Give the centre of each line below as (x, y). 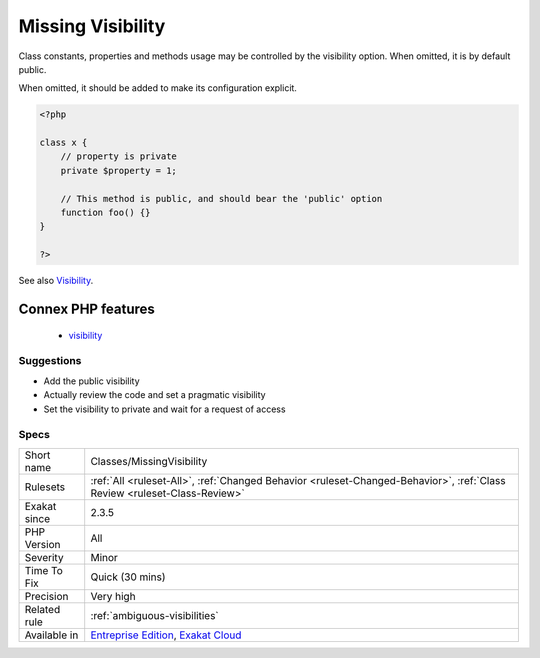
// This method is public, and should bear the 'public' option (221, 198)
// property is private (118, 156)
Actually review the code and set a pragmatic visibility (154, 395)
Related (42, 609)
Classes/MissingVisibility (149, 461)
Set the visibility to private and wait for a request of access (164, 409)
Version (42, 544)
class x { (63, 143)
